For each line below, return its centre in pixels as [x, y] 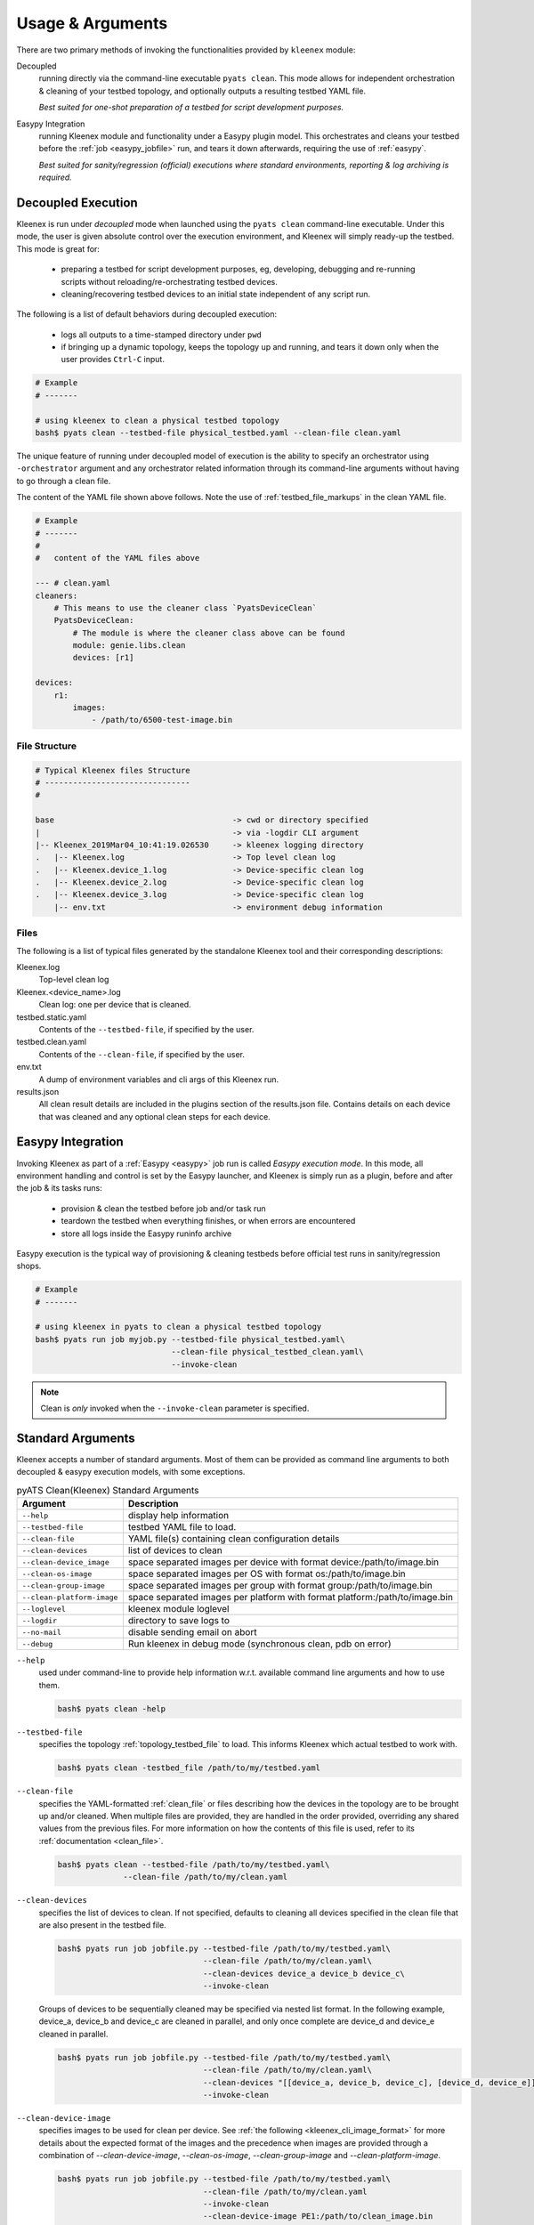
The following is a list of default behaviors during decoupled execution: [147, 314]
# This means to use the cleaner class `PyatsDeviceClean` [186, 608]
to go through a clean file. [64, 481]
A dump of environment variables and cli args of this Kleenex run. [159, 1079]
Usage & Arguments [92, 23]
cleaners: [57, 595]
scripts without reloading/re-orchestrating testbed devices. [169, 281]
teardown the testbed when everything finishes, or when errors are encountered [208, 1221]
